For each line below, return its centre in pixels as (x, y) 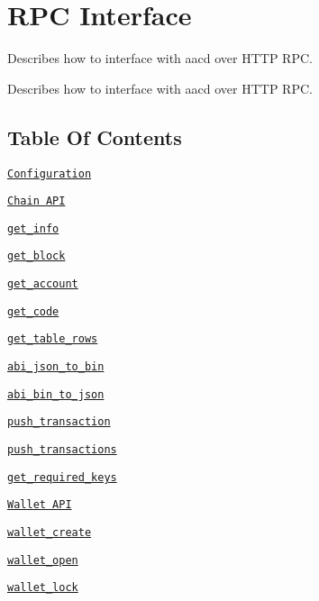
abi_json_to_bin (56, 367)
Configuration (50, 173)
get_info (33, 228)
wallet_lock (43, 588)
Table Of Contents (95, 137)
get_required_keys (62, 477)
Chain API (36, 201)
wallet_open (43, 560)
